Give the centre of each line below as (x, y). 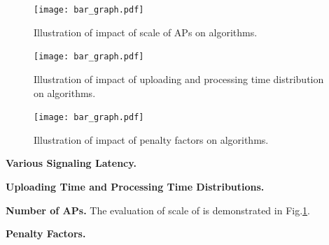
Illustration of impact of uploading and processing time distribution (179, 79)
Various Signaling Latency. (71, 163)
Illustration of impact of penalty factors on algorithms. (151, 139)
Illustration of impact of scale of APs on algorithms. (146, 32)
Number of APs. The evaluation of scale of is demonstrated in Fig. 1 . (158, 210)
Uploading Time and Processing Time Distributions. (135, 186)
